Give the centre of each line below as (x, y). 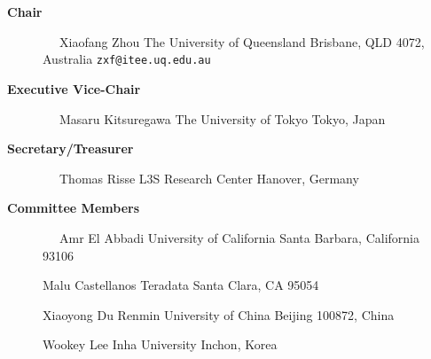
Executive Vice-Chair (74, 88)
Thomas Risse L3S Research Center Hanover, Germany (209, 178)
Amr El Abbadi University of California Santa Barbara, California (239, 238)
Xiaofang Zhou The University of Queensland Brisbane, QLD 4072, (242, 41)
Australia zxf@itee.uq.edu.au (127, 59)
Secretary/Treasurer (71, 148)
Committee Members (74, 208)
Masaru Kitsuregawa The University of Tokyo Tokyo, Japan (222, 118)
